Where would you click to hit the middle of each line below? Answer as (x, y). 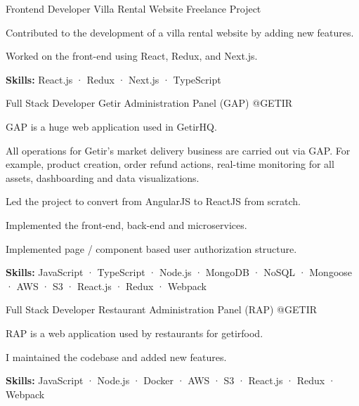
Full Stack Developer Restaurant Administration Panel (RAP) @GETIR (161, 309)
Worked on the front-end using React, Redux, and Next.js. (132, 56)
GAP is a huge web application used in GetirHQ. (111, 126)
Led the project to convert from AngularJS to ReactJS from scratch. (153, 201)
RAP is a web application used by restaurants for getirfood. (135, 333)
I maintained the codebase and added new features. (116, 356)
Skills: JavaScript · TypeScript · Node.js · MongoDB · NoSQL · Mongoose (179, 272)
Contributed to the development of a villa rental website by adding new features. (180, 32)
